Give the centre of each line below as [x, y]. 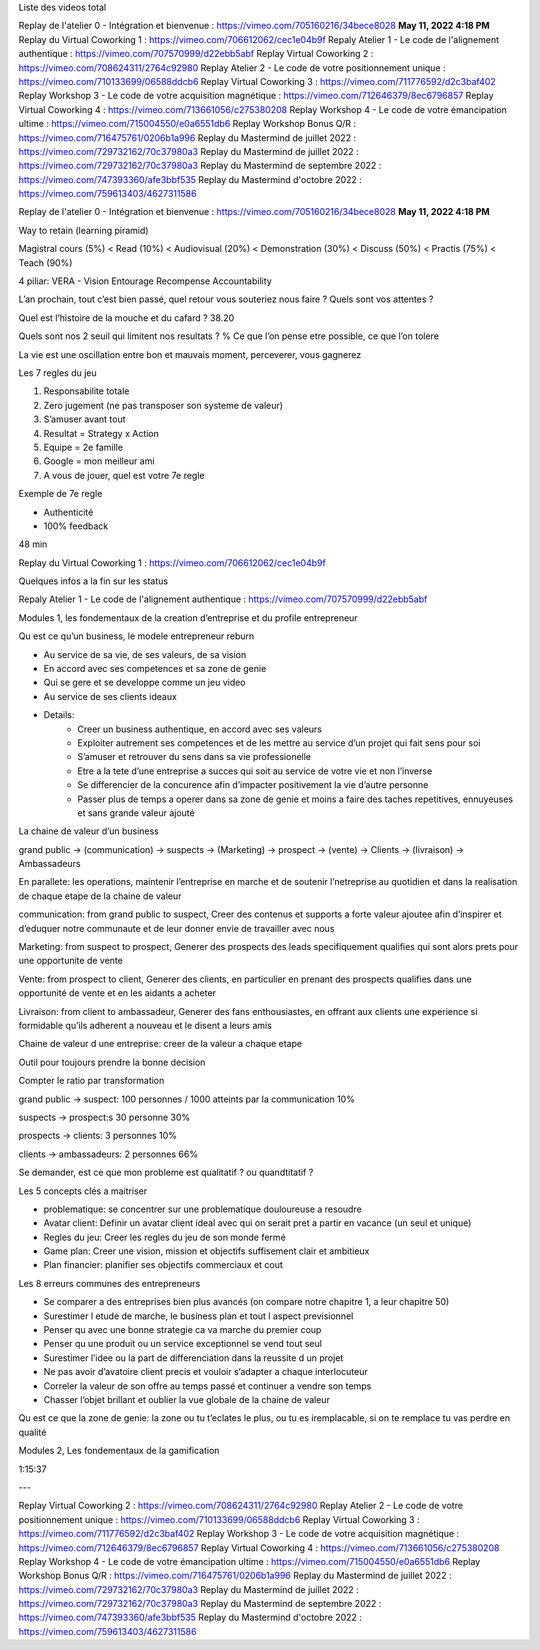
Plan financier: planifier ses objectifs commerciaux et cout [163, 1265]
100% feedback [76, 526]
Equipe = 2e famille [83, 447]
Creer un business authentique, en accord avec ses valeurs [200, 729]
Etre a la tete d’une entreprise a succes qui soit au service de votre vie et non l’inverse [255, 771]
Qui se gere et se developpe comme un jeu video [144, 682]
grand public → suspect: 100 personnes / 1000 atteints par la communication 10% [186, 1099]
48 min [33, 544]
